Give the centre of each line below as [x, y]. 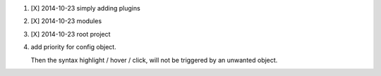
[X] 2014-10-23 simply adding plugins [85, 8]
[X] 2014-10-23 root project [71, 34]
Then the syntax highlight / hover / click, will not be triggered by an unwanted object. [154, 60]
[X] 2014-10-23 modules [66, 21]
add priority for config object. [73, 47]
